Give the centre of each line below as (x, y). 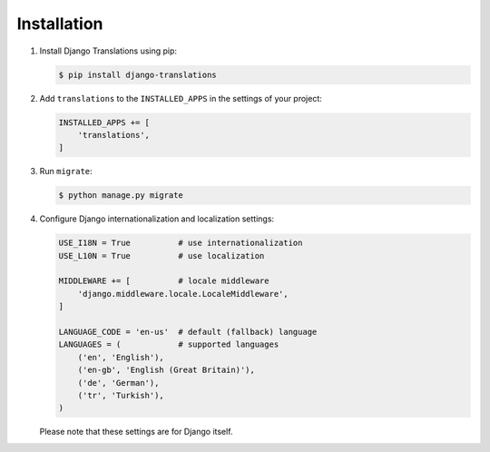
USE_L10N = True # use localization (162, 255)
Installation (60, 24)
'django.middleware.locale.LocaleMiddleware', (183, 294)
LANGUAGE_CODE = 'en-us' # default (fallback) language (188, 332)
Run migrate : (66, 172)
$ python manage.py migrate (121, 196)
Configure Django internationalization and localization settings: (157, 219)
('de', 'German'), (118, 383)
